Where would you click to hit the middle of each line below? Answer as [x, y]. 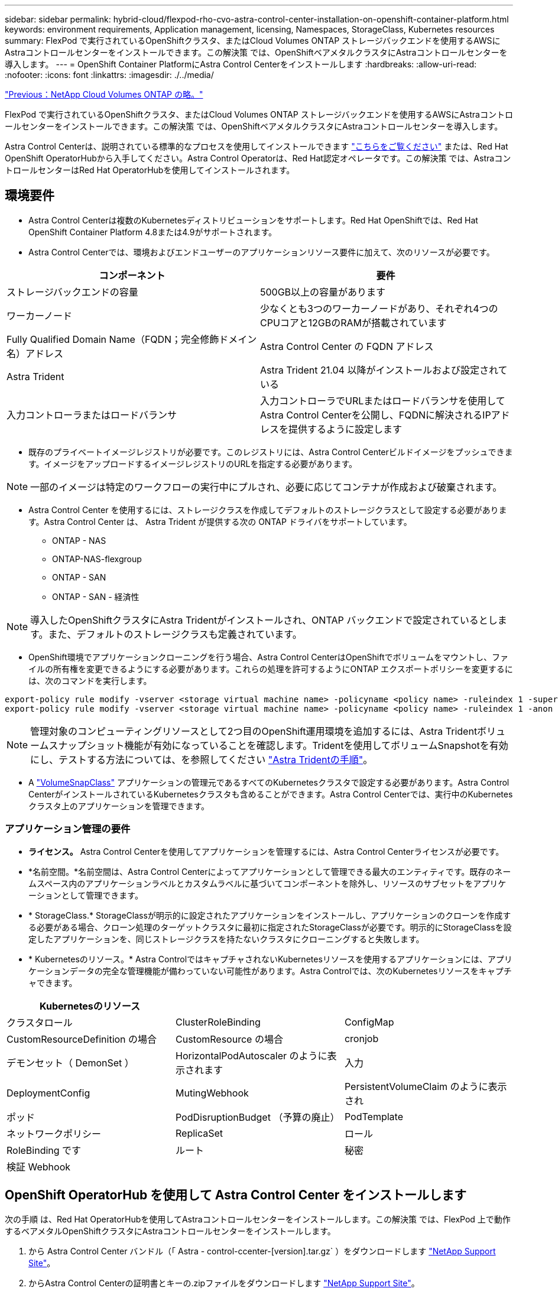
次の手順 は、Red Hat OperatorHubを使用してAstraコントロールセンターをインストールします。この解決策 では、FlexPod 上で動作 [258, 1219]
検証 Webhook [39, 1167]
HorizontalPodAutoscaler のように [251, 1055]
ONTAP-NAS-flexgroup [97, 559]
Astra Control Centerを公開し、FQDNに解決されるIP [376, 415]
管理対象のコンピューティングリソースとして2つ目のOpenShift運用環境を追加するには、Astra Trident [254, 731]
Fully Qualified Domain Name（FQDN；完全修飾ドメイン [132, 339]
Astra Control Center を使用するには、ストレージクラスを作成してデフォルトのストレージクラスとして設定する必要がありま [268, 510]
